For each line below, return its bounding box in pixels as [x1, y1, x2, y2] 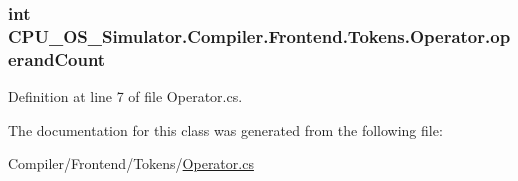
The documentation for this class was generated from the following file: [8, 119, 443, 140]
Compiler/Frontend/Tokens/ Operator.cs [8, 153, 254, 174]
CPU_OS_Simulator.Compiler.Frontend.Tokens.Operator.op [8, 23, 511, 48]
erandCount [8, 46, 106, 71]
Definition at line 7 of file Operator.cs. [8, 86, 243, 107]
